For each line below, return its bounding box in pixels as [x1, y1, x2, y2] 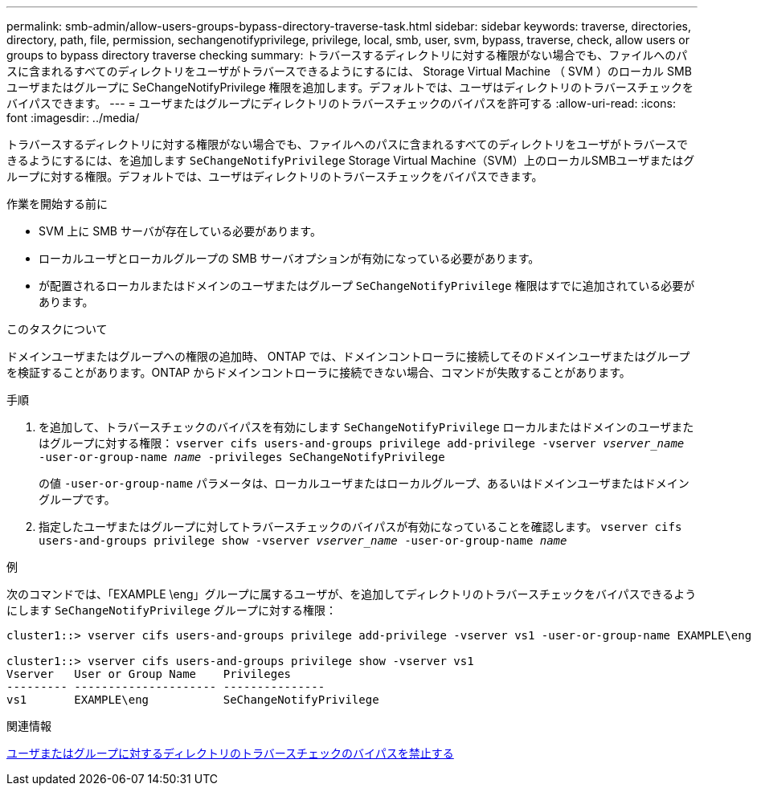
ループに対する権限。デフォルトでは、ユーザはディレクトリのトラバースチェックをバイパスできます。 [6, 169, 543, 183]
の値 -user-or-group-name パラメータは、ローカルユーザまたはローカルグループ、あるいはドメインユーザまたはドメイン [39, 476, 689, 490]
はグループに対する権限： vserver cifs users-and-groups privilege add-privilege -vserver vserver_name [39, 436, 685, 450]
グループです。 [39, 492, 116, 506]
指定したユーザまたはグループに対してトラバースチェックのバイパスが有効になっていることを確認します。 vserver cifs [39, 520, 682, 533]
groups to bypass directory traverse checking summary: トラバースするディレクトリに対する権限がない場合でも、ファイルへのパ [6, 48, 688, 62]
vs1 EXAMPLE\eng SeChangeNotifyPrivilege [6, 693, 379, 706]
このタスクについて [6, 322, 108, 336]
